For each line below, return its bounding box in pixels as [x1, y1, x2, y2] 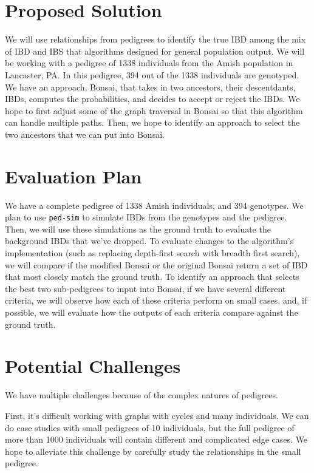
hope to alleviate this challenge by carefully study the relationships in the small [5, 444, 301, 457]
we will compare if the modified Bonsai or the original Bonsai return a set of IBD [5, 258, 308, 271]
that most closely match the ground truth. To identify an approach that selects [5, 270, 299, 283]
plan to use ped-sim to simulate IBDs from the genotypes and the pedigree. [5, 211, 287, 223]
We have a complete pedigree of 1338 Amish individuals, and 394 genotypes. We [5, 199, 304, 211]
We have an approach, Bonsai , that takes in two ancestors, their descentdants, [5, 80, 296, 93]
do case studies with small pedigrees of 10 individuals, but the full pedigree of [5, 421, 295, 434]
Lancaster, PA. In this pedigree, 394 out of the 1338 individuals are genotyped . [5, 68, 299, 81]
